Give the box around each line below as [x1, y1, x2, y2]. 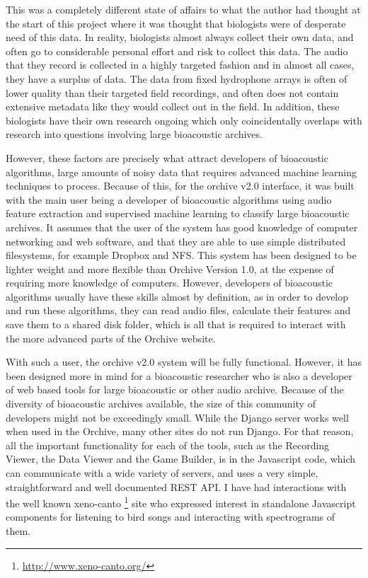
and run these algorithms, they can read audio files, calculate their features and [6, 303, 351, 318]
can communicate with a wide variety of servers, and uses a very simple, [6, 466, 318, 480]
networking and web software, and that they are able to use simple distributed [6, 233, 346, 248]
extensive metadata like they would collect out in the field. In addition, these [6, 99, 340, 114]
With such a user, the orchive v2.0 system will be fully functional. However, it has [6, 354, 362, 369]
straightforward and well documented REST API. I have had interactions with [6, 479, 347, 494]
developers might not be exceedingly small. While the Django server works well [6, 410, 349, 424]
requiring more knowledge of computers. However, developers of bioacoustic [6, 275, 333, 290]
